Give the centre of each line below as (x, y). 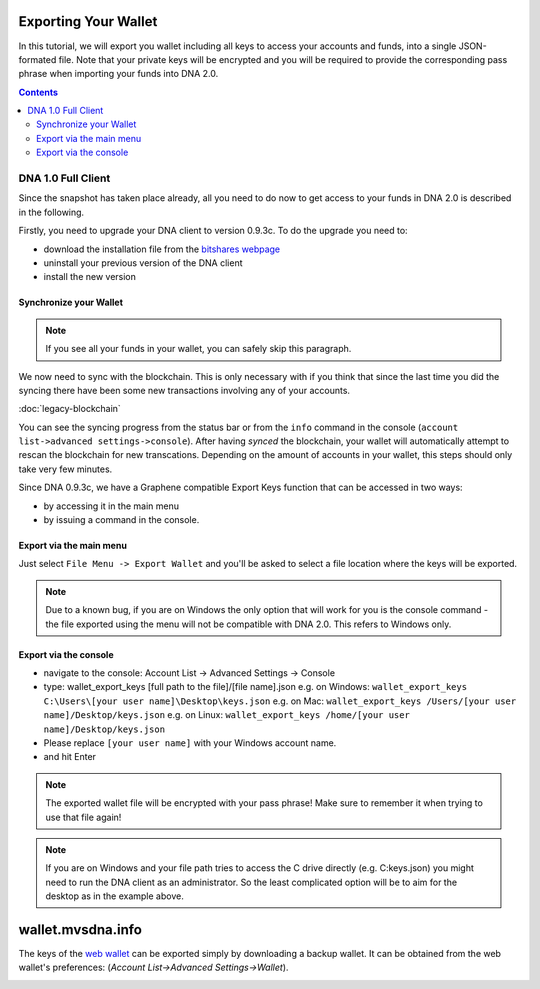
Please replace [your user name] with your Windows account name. (190, 742)
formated (37, 59)
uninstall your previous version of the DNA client (143, 262)
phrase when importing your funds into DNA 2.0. (118, 74)
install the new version (90, 277)
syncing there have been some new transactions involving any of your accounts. (184, 390)
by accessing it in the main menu (111, 506)
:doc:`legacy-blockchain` (70, 409)
